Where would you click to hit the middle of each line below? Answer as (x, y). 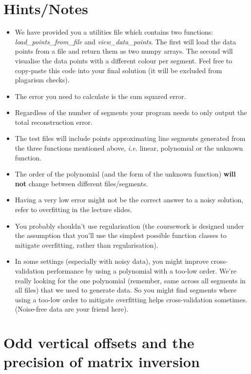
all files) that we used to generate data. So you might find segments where (125, 290)
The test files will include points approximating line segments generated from (130, 138)
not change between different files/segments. (81, 183)
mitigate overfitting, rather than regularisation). (87, 245)
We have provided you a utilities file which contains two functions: (114, 32)
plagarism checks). (42, 80)
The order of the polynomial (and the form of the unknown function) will (125, 174)
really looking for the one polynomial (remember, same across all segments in (130, 280)
